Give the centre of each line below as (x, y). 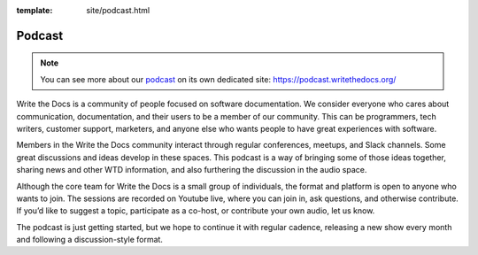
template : (35, 10)
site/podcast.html (118, 10)
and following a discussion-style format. (90, 240)
